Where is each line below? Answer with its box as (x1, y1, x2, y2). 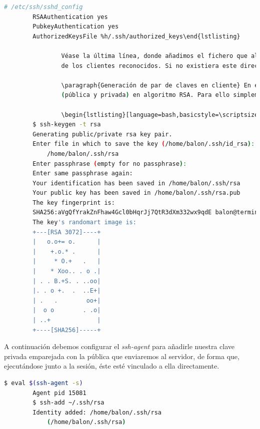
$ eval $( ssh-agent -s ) (4, 379, 83, 387)
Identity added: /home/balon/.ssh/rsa (32, 409, 162, 416)
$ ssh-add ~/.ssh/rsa (32, 399, 104, 407)
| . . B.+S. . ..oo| (32, 277, 101, 285)
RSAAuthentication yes (32, 13, 108, 20)
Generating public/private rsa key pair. (32, 130, 172, 138)
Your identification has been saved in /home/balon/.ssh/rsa (32, 179, 240, 187)
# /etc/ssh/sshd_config (4, 3, 83, 10)
